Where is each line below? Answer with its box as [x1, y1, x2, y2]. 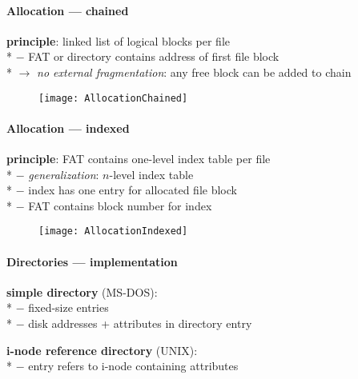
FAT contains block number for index [28, 197, 212, 213]
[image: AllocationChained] [38, 92, 188, 104]
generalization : [28, 166, 99, 182]
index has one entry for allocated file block [28, 182, 237, 198]
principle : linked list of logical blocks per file [6, 32, 230, 49]
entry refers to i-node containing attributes [28, 357, 239, 374]
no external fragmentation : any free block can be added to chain [37, 63, 352, 80]
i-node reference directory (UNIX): [6, 341, 198, 358]
